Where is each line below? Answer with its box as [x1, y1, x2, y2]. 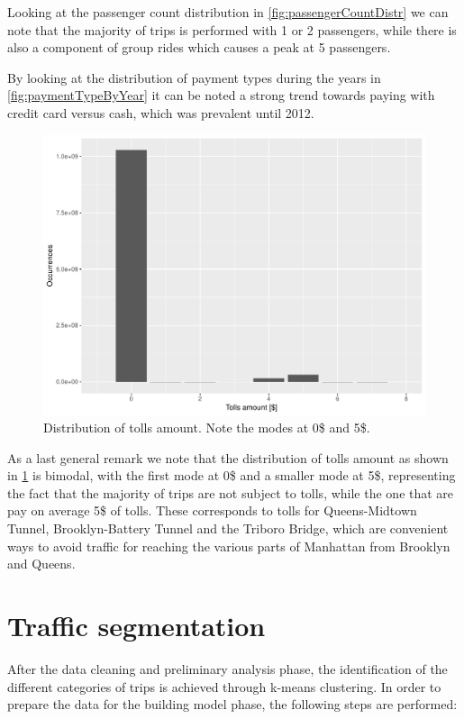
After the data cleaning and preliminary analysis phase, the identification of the [7, 659, 448, 678]
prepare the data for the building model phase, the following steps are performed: [7, 695, 458, 714]
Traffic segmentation [7, 607, 266, 644]
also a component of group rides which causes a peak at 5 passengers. [7, 38, 391, 57]
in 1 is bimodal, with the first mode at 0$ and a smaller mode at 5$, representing [7, 466, 456, 485]
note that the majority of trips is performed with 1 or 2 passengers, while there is [7, 20, 457, 39]
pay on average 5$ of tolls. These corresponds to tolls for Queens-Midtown [7, 501, 417, 520]
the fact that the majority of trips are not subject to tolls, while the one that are [7, 483, 454, 502]
